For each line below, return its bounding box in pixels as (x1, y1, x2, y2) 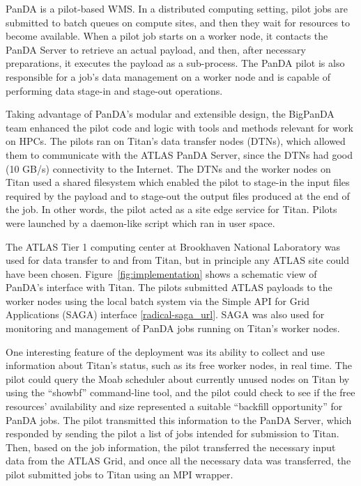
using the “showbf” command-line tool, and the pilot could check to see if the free (6, 385, 355, 400)
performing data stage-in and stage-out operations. (6, 83, 223, 97)
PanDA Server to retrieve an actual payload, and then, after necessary (6, 42, 306, 56)
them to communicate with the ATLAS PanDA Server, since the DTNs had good (6, 147, 353, 162)
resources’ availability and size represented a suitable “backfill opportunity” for (6, 399, 343, 414)
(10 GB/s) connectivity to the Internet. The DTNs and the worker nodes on (6, 161, 331, 175)
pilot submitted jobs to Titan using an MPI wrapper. (6, 467, 233, 481)
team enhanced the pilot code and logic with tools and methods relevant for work (6, 120, 353, 134)
